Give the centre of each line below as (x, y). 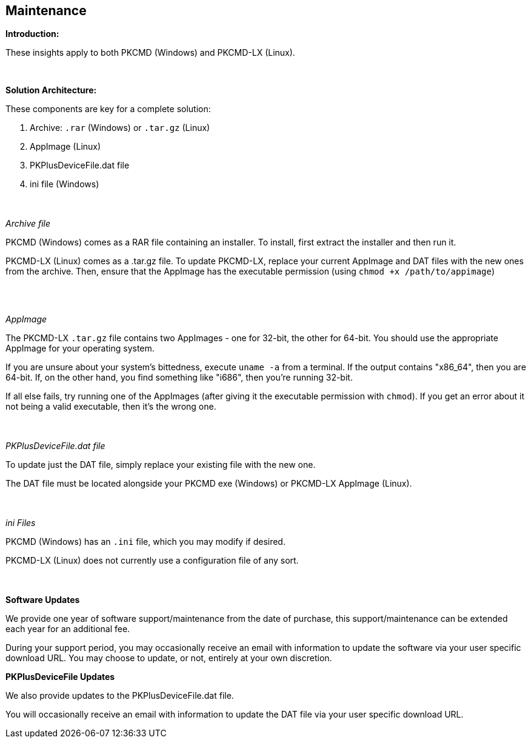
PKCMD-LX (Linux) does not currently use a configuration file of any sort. (152, 561)
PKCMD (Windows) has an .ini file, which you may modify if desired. (145, 542)
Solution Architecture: (51, 90)
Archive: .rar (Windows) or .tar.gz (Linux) (120, 128)
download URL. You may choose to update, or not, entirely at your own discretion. (169, 658)
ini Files (21, 523)
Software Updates (43, 600)
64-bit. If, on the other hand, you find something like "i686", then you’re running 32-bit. (179, 378)
